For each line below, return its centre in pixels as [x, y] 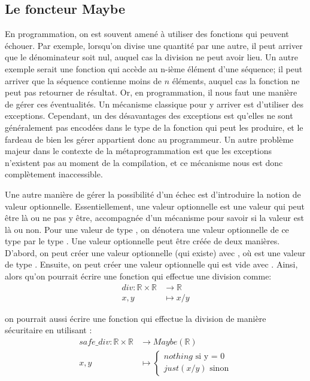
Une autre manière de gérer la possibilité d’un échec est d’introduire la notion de [153, 194]
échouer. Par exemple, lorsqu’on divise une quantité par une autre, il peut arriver [154, 45]
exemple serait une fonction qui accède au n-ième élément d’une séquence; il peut [154, 68]
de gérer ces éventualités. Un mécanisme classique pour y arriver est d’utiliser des [154, 104]
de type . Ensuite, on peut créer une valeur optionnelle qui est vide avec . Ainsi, [151, 264]
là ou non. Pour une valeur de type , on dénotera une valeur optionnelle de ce [147, 229]
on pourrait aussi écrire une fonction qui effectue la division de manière [136, 318]
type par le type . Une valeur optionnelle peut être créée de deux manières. [142, 241]
